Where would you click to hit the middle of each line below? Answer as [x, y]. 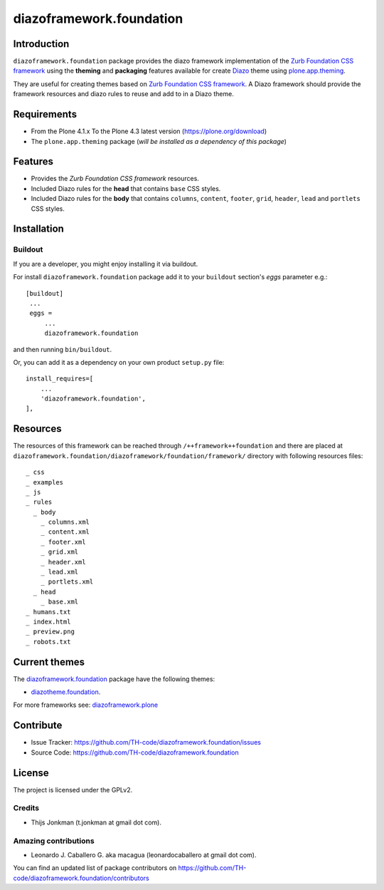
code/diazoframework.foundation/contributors [81, 878]
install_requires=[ [60, 379]
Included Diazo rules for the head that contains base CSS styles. [126, 188]
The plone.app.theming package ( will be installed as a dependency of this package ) [159, 141]
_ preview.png [50, 632]
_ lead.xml [59, 572]
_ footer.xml [63, 542]
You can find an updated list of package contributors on [95, 868]
